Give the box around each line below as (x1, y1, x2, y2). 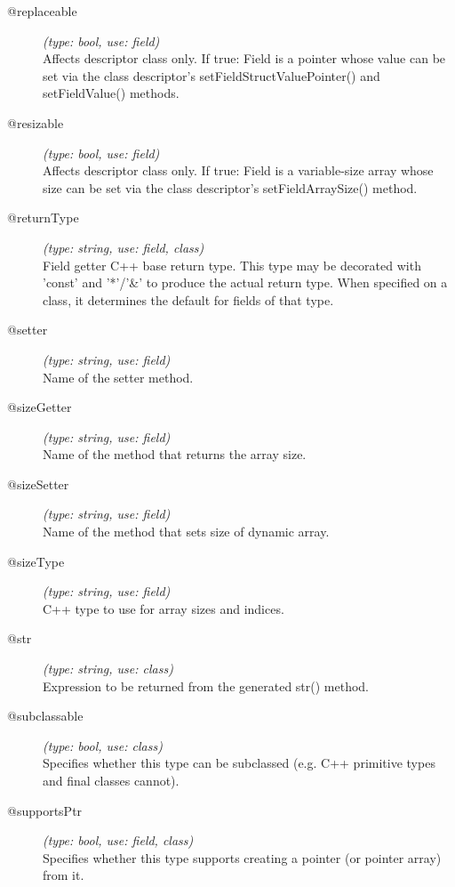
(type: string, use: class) (43, 659, 173, 678)
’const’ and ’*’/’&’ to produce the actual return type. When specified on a (43, 273, 448, 292)
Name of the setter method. (43, 367, 194, 386)
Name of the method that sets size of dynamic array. (43, 522, 330, 541)
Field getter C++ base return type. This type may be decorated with (43, 255, 421, 274)
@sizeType (7, 552, 65, 570)
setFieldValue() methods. (43, 84, 180, 102)
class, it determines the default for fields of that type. (43, 290, 334, 309)
